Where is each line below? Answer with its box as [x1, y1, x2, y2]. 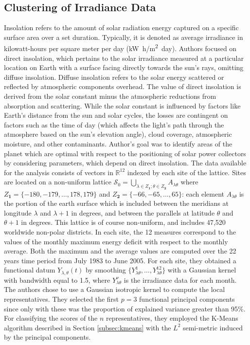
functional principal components [139, 293, 235, 304]
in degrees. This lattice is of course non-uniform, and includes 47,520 [21, 217, 226, 227]
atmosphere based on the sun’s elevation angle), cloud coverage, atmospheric [4, 129, 232, 139]
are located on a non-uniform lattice [4, 177, 111, 187]
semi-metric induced [182, 322, 243, 332]
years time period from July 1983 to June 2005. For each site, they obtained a [4, 255, 236, 265]
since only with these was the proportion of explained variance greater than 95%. [4, 303, 246, 313]
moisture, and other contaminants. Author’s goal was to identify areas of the [4, 138, 232, 148]
